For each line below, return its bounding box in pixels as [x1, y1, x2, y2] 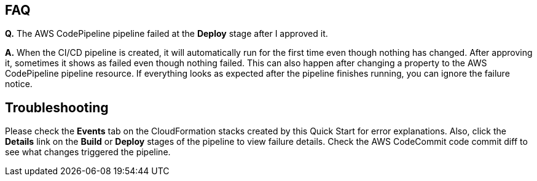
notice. [5, 79, 33, 90]
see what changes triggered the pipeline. [5, 147, 171, 158]
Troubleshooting [5, 99, 109, 115]
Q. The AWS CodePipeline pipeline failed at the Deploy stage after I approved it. [5, 28, 328, 39]
